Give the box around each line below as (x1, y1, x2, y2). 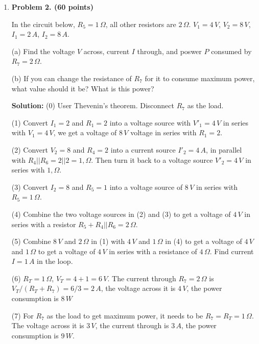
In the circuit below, (11, 18, 75, 29)
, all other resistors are (105, 18, 176, 29)
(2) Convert (11, 144, 49, 155)
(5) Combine (11, 236, 51, 247)
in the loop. (37, 256, 73, 266)
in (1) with (91, 236, 125, 247)
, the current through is (95, 320, 169, 331)
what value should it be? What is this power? (11, 83, 154, 93)
